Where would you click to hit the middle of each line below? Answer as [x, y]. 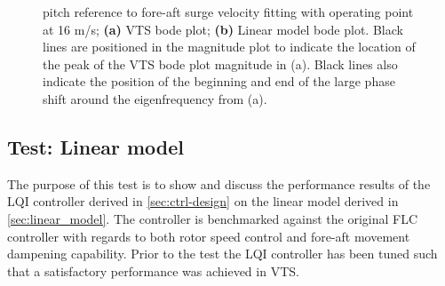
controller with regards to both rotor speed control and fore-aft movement [209, 236]
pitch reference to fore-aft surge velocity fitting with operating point [228, 12]
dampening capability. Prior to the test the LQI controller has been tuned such [222, 254]
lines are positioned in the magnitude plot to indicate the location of [229, 47]
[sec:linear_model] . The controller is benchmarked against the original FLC [213, 218]
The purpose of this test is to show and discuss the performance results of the [219, 183]
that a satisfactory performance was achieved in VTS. [153, 270]
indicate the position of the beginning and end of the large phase [219, 81]
